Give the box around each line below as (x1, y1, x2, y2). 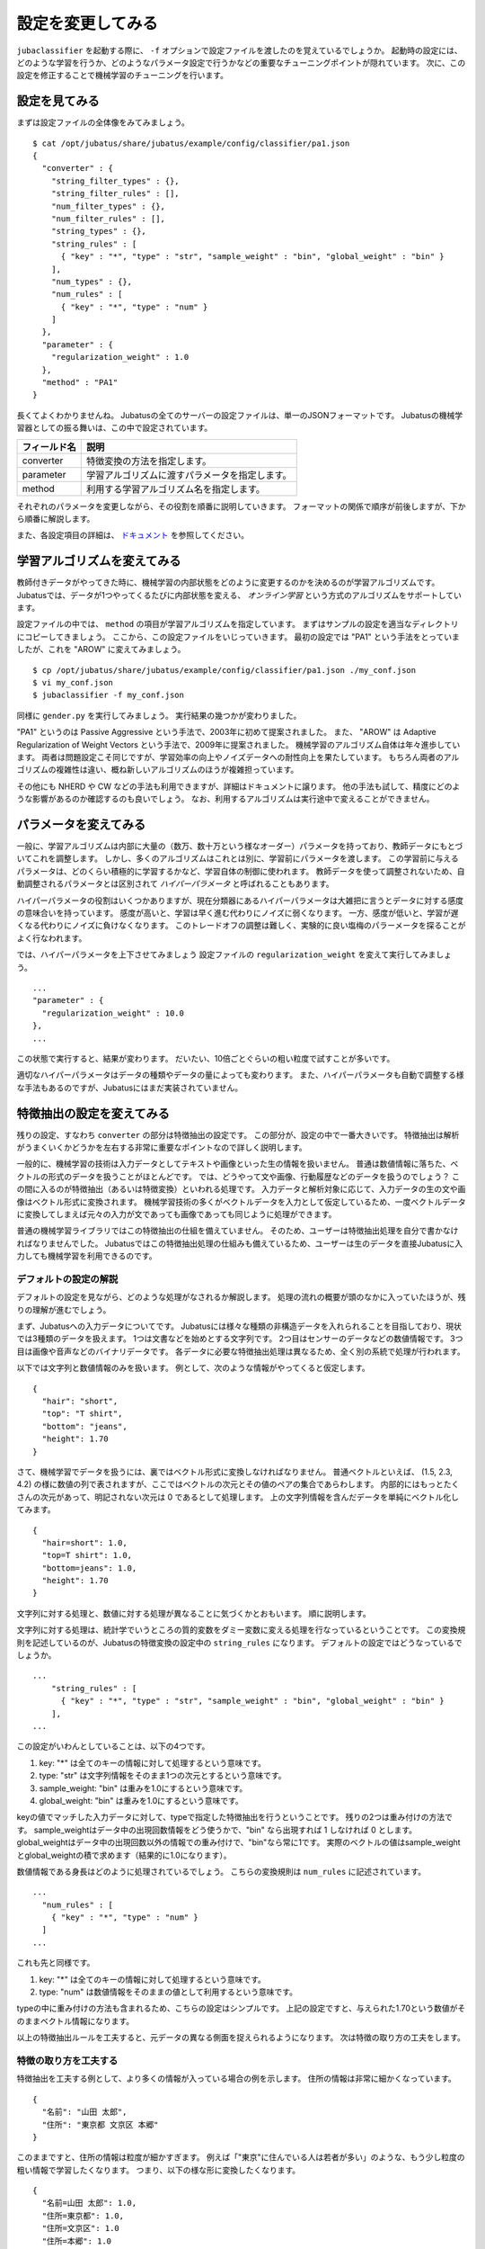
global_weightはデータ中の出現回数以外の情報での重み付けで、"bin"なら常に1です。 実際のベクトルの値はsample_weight (16, 1837, 462, 1848)
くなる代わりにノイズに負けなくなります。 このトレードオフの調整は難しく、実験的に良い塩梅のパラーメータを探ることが (16, 920, 466, 931)
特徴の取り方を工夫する (16, 2054, 119, 2066)
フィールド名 (22, 441, 76, 453)
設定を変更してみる (16, 13, 159, 33)
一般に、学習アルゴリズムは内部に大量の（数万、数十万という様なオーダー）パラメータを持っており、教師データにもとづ (16, 841, 463, 852)
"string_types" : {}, (50, 226, 147, 237)
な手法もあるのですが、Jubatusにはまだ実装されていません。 (16, 1082, 242, 1093)
